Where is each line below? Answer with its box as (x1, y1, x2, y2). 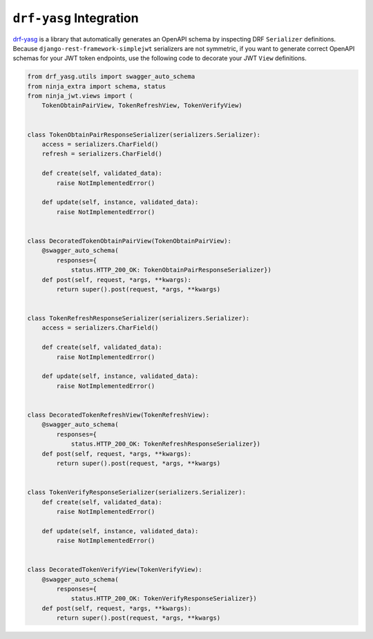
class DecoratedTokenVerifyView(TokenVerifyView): (27, 566, 203, 573)
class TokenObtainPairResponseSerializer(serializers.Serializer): (27, 131, 261, 138)
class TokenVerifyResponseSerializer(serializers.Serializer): (27, 488, 247, 497)
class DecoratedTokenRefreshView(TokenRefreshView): (27, 411, 210, 419)
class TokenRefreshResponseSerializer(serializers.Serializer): (27, 314, 250, 323)
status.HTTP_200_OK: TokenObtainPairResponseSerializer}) (70, 266, 272, 274)
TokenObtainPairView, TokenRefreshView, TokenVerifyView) (41, 102, 242, 110)
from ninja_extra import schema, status (27, 82, 166, 90)
